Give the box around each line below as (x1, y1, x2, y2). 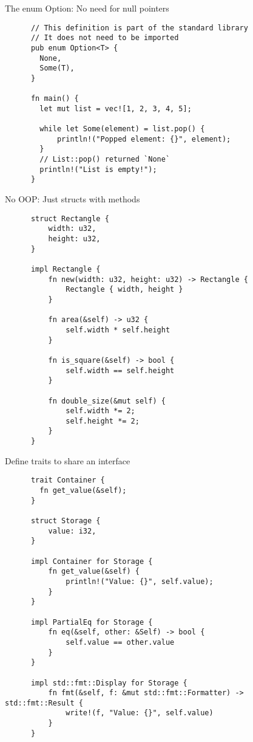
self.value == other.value (66, 637, 175, 647)
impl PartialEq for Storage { (30, 617, 153, 627)
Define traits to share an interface (5, 454, 130, 467)
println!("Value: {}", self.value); (66, 577, 214, 586)
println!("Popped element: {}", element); (56, 134, 231, 143)
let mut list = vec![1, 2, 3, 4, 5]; (39, 104, 192, 113)
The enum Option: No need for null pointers (5, 2, 169, 14)
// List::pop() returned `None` (39, 155, 170, 164)
